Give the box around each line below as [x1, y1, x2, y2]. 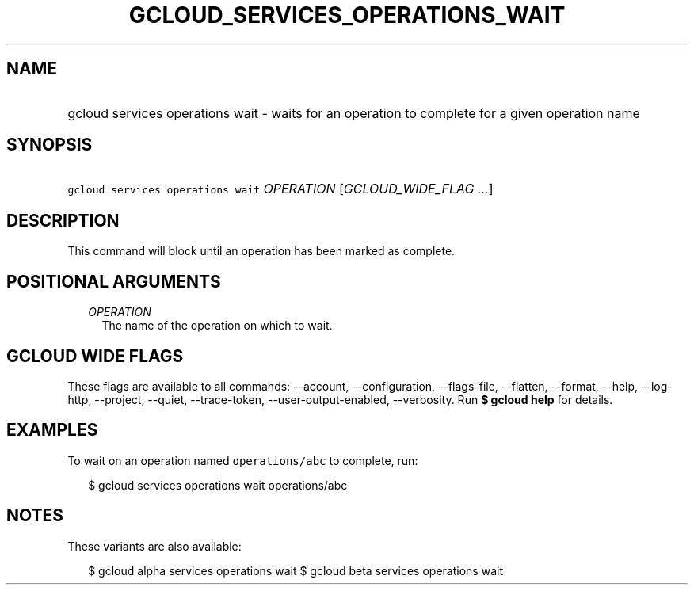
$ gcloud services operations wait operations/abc [88, 478, 348, 492]
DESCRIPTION [6, 210, 120, 231]
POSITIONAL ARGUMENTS [6, 271, 221, 292]
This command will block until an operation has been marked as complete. [67, 244, 456, 258]
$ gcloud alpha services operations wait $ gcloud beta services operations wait [88, 563, 503, 578]
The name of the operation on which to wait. [101, 318, 333, 333]
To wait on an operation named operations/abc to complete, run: [67, 453, 418, 467]
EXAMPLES [6, 420, 98, 440]
